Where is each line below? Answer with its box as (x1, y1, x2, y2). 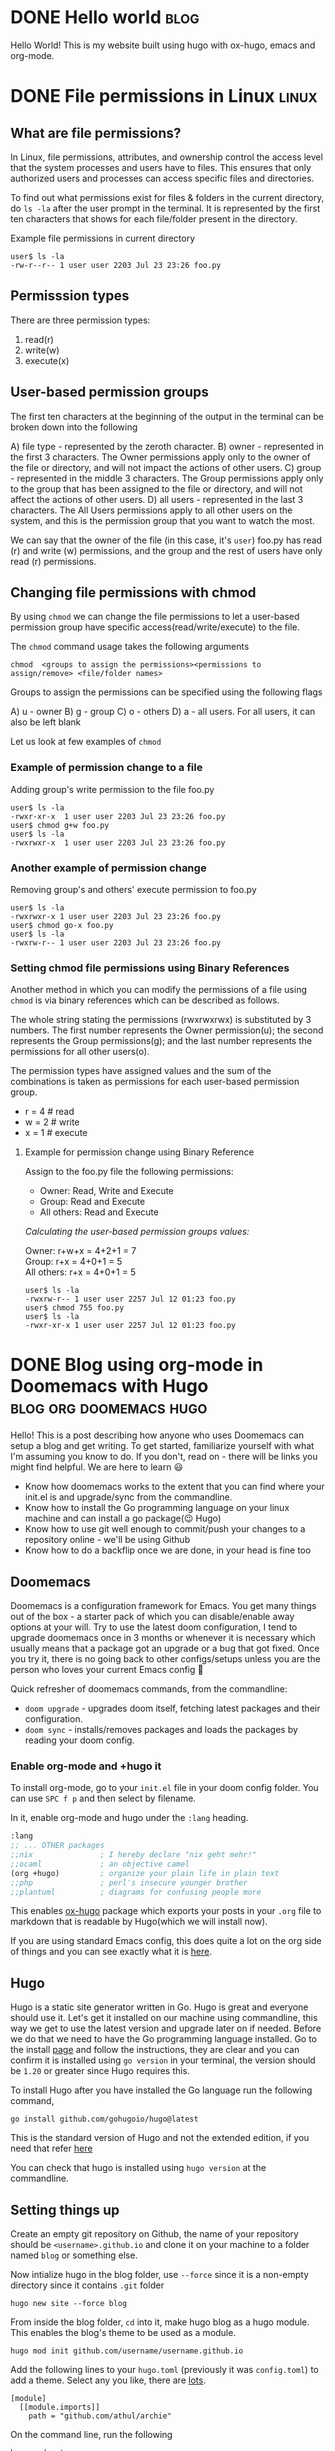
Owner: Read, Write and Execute (39, 1185, 175, 1197)
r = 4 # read (24, 1106, 75, 1118)
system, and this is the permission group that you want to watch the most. (10, 514, 315, 526)
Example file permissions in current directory (10, 232, 196, 244)
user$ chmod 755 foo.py (24, 1303, 125, 1313)
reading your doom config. (24, 1734, 135, 1746)
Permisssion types (10, 287, 130, 305)
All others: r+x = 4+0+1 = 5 (24, 1266, 137, 1278)
